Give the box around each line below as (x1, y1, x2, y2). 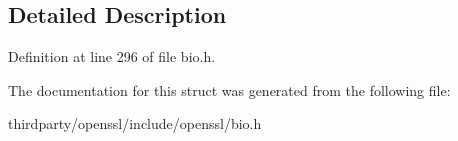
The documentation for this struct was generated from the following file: (8, 79, 451, 100)
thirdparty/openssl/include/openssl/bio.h (8, 113, 262, 134)
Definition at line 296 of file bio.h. (8, 46, 216, 67)
